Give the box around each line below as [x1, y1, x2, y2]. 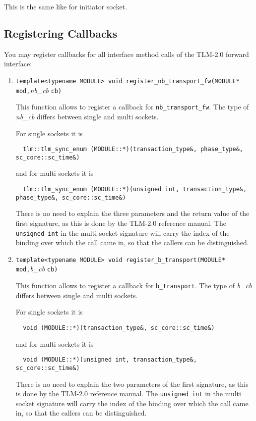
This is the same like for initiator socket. [4, 1, 128, 11]
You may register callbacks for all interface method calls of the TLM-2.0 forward [4, 49, 249, 59]
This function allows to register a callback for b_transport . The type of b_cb [15, 280, 252, 291]
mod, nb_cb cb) [15, 85, 62, 95]
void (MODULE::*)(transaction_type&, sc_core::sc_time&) [23, 324, 215, 331]
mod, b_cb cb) [15, 263, 58, 274]
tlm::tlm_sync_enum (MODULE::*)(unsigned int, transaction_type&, [23, 186, 247, 193]
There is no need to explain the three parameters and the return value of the [15, 208, 250, 218]
